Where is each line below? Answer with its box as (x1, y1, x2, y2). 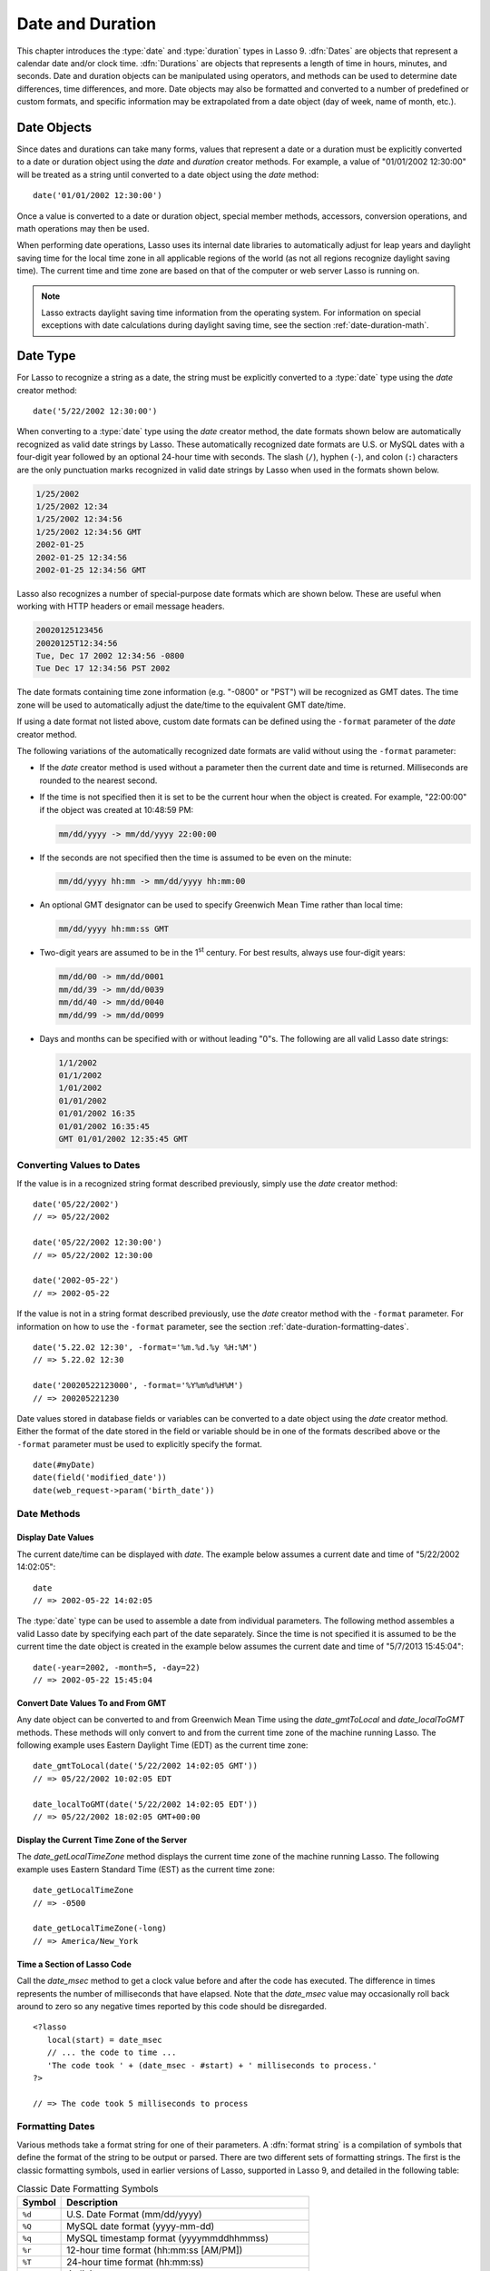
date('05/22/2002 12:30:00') (33, 1237, 162, 1248)
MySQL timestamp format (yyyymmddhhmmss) (66, 2232, 269, 2245)
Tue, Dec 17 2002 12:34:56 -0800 (35, 650, 185, 661)
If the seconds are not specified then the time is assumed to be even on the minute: (39, 852, 352, 863)
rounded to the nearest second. (39, 775, 158, 786)
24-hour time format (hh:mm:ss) (66, 2256, 204, 2268)
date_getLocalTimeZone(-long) (33, 1923, 168, 1934)
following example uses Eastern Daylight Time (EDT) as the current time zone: (16, 1740, 309, 1750)
